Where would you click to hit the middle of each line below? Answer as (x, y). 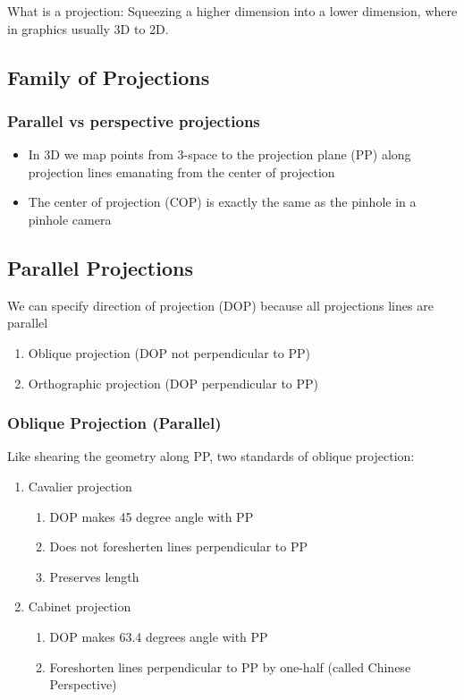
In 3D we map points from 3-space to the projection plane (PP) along (219, 154)
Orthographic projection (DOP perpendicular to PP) (173, 383)
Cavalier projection (80, 486)
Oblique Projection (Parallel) (114, 423)
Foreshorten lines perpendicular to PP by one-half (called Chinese (230, 666)
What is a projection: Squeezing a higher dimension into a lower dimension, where (232, 11)
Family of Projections (109, 77)
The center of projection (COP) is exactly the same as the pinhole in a (222, 202)
